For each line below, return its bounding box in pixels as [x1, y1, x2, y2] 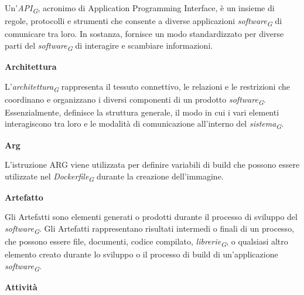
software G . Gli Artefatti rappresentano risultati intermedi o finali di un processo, [5, 222, 295, 236]
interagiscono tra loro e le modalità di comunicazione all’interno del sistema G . [5, 117, 284, 131]
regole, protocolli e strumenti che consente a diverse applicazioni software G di [5, 15, 282, 28]
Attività [5, 281, 37, 293]
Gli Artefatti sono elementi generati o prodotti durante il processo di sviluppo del [5, 211, 298, 223]
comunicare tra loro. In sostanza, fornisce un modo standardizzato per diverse [5, 28, 284, 40]
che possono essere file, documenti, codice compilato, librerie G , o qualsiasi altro [5, 235, 288, 249]
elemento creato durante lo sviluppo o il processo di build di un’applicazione [5, 248, 278, 260]
